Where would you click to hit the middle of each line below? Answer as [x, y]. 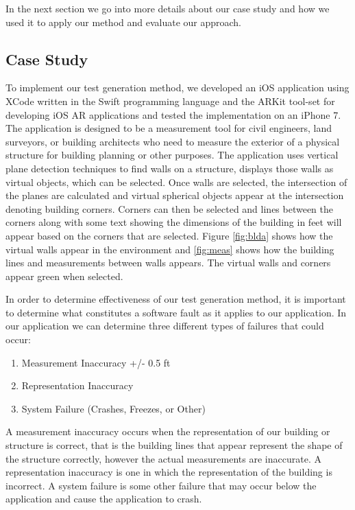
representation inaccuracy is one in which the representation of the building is [169, 472]
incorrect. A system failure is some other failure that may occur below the [161, 485]
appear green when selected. [64, 276]
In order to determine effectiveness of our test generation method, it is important [176, 299]
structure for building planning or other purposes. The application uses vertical [172, 155]
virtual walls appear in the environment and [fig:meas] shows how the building [170, 249]
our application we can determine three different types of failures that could [165, 326]
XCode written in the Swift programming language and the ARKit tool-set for [170, 101]
